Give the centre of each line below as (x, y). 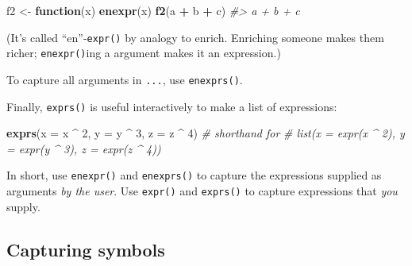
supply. (23, 206)
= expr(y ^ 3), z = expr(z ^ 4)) (84, 148)
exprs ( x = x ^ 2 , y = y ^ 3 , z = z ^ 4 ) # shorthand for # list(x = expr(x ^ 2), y (206, 133)
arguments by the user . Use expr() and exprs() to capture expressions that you (202, 191)
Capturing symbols (86, 249)
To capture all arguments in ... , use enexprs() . (125, 79)
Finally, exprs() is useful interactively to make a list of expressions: (172, 106)
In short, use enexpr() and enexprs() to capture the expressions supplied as (194, 175)
